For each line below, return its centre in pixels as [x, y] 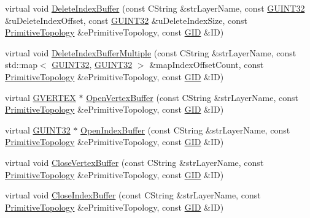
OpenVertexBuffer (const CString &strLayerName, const [192, 97]
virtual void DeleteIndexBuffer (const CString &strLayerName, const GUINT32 [155, 8]
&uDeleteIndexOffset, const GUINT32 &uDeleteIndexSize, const [126, 20]
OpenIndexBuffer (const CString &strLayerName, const [185, 130]
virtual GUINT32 [38, 130]
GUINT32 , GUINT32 [92, 65]
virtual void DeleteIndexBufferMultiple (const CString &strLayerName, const [151, 52]
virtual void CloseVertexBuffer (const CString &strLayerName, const [134, 162]
